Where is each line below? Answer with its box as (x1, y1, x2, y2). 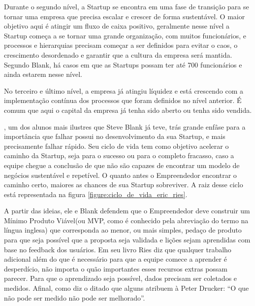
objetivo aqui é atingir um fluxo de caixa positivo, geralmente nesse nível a (4, 21, 230, 31)
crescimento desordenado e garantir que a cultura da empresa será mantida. (4, 49, 232, 60)
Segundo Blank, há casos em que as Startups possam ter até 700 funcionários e (4, 59, 242, 69)
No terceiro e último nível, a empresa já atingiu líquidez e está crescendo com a (4, 85, 244, 96)
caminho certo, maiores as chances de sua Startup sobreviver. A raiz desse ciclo (4, 179, 243, 190)
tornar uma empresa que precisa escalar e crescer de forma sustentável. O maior (4, 11, 245, 21)
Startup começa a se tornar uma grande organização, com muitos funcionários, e (4, 30, 246, 40)
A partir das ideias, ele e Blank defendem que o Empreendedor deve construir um (4, 205, 250, 216)
